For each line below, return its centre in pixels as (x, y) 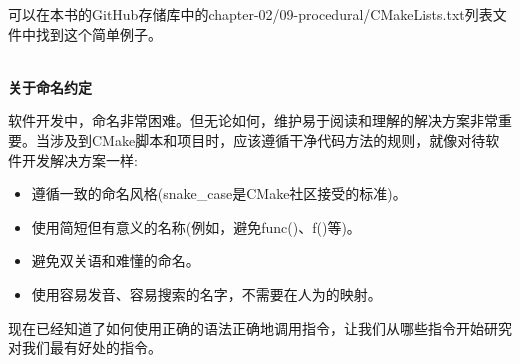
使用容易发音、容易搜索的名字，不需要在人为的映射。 (206, 293)
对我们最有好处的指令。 (85, 347)
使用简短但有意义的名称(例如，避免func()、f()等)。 (196, 226)
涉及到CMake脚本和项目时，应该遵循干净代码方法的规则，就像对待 (267, 139)
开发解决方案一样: (79, 159)
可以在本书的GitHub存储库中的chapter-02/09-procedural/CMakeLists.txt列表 (250, 14)
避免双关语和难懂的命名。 (115, 260)
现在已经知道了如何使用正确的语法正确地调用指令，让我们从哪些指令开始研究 (260, 327)
